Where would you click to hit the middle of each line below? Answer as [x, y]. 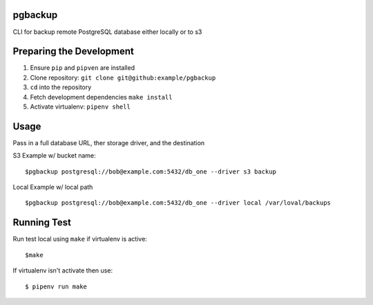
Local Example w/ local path [53, 187]
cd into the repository [61, 87]
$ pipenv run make [56, 286]
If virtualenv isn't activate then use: [63, 270]
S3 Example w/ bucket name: [54, 156]
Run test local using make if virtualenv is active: [80, 239]
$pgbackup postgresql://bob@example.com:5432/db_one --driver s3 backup [151, 172]
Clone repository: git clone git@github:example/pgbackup [123, 77]
